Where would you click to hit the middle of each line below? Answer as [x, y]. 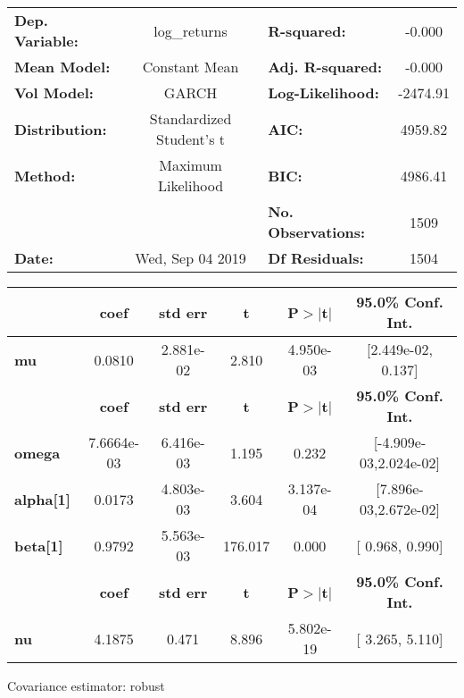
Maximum [191, 165]
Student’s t [191, 139]
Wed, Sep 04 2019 [191, 258]
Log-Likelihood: [323, 93]
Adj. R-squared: [325, 67]
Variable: [46, 41]
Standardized [191, 118]
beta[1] [39, 545]
